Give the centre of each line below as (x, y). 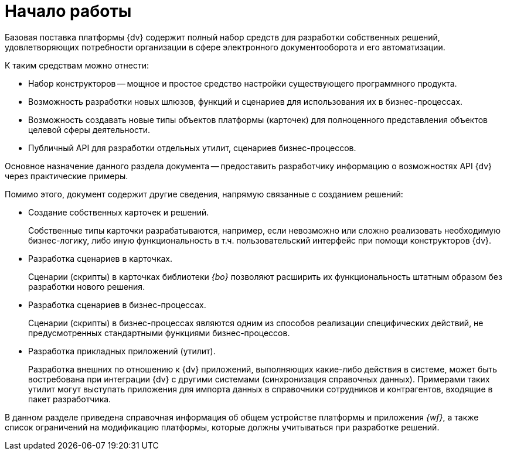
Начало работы (68, 11)
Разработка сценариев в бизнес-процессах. (117, 305)
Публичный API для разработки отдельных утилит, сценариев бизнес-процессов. (192, 148)
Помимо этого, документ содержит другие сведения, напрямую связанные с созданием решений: (204, 194)
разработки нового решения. (87, 286)
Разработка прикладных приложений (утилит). (122, 351)
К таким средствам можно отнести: (77, 65)
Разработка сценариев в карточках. (101, 258)
